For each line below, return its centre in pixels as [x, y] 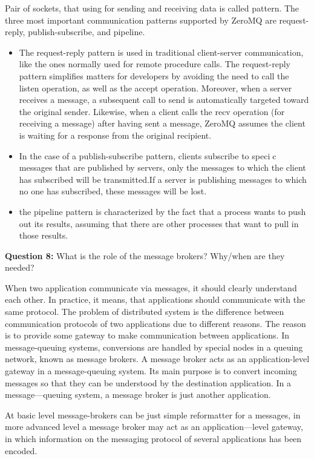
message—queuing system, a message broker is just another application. [138, 395]
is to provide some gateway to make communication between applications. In [147, 335]
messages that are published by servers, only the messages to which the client [162, 167]
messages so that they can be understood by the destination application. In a [148, 382]
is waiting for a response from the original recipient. [115, 135]
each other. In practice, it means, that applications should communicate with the [155, 299]
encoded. [21, 450]
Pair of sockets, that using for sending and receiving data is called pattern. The [152, 8]
